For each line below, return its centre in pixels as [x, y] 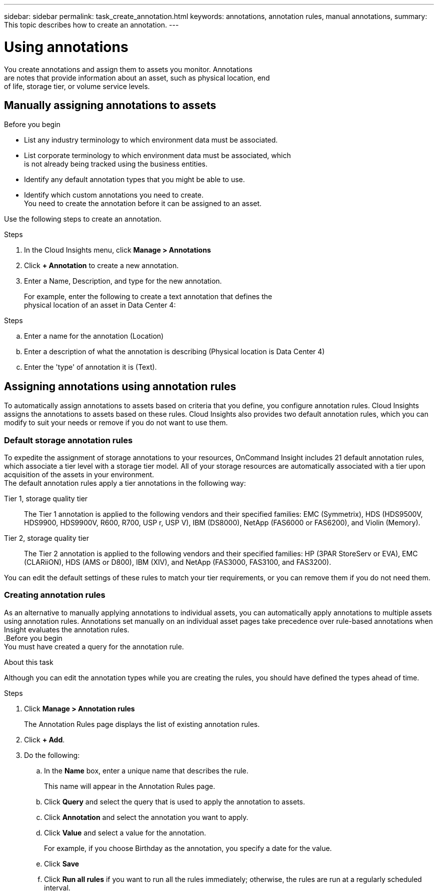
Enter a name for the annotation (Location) [94, 336]
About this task [29, 662]
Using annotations [66, 47]
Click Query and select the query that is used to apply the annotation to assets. [175, 801]
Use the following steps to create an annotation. [83, 219]
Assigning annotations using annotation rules [120, 386]
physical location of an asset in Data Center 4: [100, 305]
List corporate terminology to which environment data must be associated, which [157, 156]
